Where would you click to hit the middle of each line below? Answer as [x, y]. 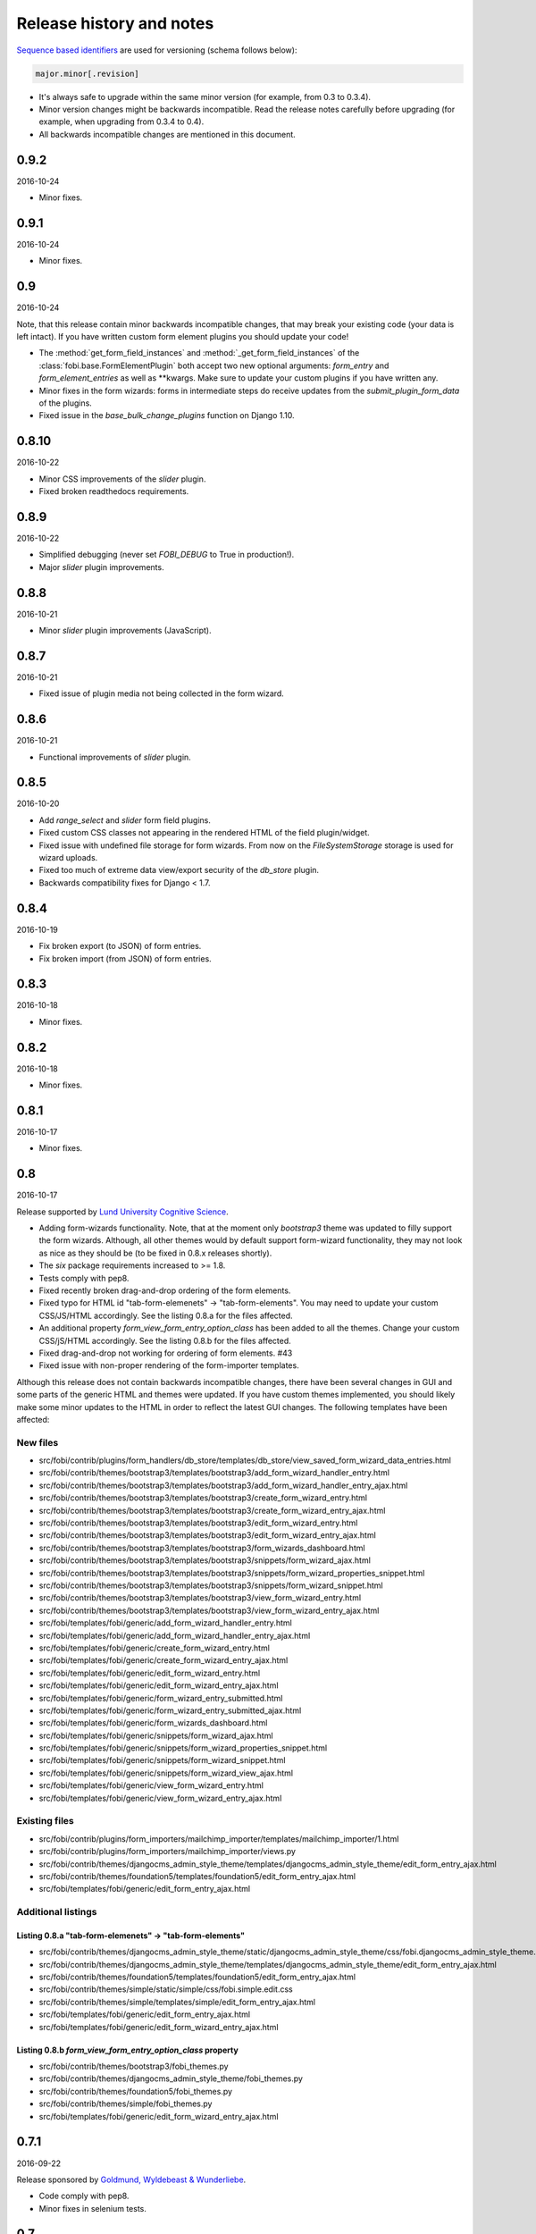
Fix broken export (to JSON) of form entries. [120, 946]
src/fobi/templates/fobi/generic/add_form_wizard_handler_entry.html [165, 1623]
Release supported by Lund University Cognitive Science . [123, 1212]
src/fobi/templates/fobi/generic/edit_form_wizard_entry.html [150, 1673]
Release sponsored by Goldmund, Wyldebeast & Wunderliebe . [131, 2179]
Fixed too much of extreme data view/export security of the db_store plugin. [179, 870]
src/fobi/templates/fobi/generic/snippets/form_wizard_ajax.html [156, 1735]
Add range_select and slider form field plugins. [125, 820]
